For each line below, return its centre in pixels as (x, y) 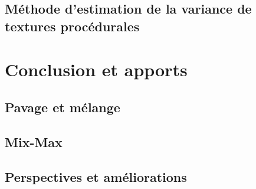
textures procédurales (72, 26)
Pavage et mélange (63, 107)
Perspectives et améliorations (96, 176)
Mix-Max (34, 141)
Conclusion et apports (96, 69)
